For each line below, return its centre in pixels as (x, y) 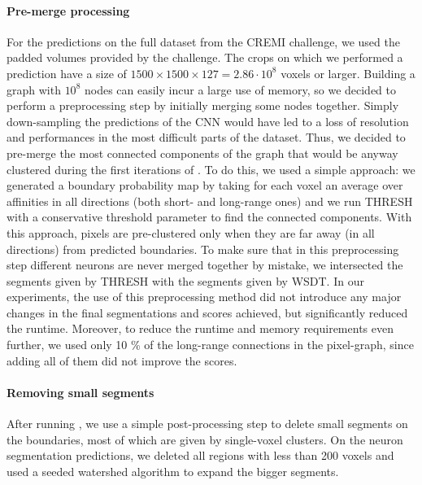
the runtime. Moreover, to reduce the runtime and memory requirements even (200, 328)
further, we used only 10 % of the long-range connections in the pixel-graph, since (210, 345)
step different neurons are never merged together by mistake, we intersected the (205, 265)
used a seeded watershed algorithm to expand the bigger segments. (173, 471)
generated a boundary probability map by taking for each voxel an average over (205, 185)
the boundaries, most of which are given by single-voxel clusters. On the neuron (205, 439)
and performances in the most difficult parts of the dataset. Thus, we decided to (206, 137)
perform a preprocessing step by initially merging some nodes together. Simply (203, 105)
